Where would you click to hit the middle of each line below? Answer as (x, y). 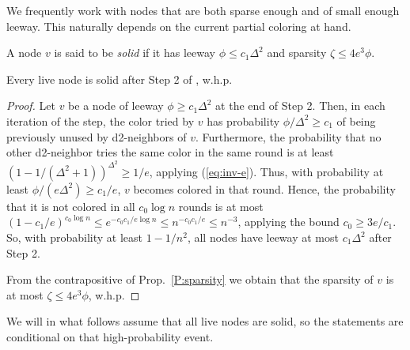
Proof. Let (31, 105)
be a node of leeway (116, 105)
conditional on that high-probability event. (110, 336)
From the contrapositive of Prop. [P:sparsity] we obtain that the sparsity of (190, 279)
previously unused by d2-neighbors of (97, 136)
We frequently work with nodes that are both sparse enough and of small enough (203, 10)
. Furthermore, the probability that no (288, 136)
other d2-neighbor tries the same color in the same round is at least (170, 152)
